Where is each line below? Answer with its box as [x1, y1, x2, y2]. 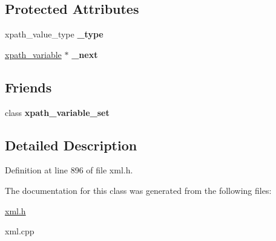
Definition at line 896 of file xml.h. [5, 164, 133, 176]
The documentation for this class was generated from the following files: [5, 184, 272, 196]
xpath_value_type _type [5, 28, 103, 40]
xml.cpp [5, 225, 34, 237]
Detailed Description [5, 135, 137, 154]
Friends [5, 77, 52, 96]
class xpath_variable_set [5, 106, 110, 118]
